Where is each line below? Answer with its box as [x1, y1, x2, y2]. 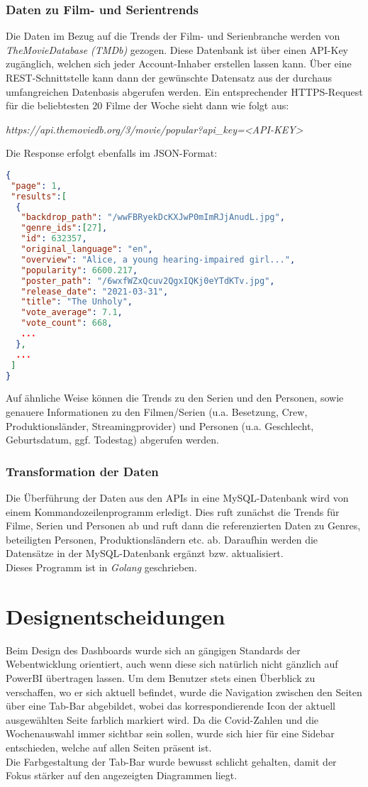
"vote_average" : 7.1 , [21, 307, 123, 318]
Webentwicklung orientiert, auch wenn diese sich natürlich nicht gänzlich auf [6, 656, 338, 671]
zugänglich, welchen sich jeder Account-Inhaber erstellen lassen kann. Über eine [6, 56, 352, 71]
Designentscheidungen [6, 601, 225, 630]
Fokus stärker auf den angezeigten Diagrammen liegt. [6, 768, 238, 783]
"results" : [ [11, 191, 67, 202]
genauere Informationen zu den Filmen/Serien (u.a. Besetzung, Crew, [6, 404, 308, 419]
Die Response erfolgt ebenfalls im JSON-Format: [6, 145, 218, 160]
